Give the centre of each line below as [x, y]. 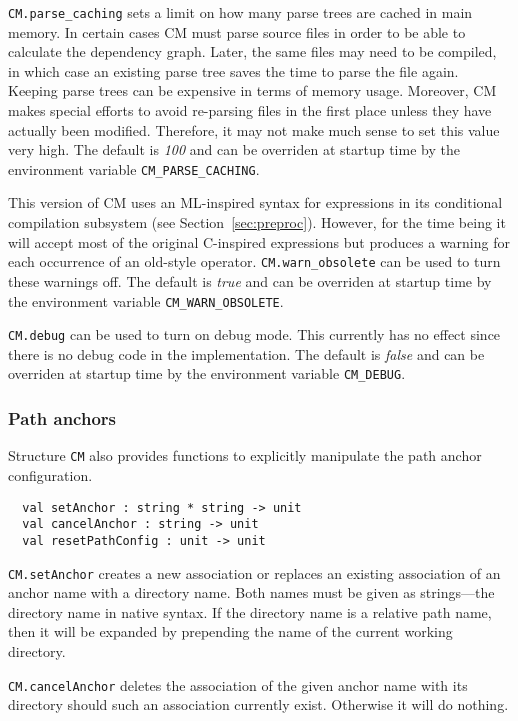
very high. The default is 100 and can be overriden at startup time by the [234, 149]
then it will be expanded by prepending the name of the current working [230, 631]
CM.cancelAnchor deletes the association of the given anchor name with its [238, 684]
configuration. [50, 474]
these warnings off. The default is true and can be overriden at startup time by [250, 280]
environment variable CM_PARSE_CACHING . [134, 168]
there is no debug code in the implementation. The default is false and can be [246, 353]
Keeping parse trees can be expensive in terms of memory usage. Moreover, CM [252, 90]
